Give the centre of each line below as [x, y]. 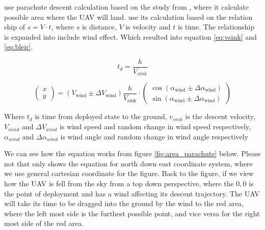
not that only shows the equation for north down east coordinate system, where [128, 163]
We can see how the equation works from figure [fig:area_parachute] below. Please [132, 153]
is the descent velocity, [220, 116]
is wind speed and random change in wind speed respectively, [155, 126]
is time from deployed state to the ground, [101, 116]
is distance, [99, 27]
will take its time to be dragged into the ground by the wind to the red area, [124, 203]
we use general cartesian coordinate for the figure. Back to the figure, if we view [129, 173]
